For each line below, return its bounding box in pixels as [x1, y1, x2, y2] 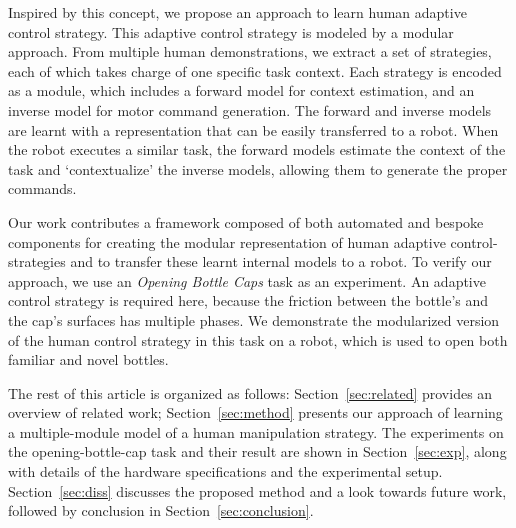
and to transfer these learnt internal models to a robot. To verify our [70, 251, 492, 272]
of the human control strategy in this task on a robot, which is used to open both [8, 329, 508, 350]
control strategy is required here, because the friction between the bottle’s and [8, 290, 489, 311]
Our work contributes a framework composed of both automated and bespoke [8, 211, 484, 232]
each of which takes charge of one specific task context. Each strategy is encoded [8, 60, 502, 81]
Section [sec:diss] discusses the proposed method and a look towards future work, [8, 480, 507, 501]
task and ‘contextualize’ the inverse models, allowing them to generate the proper [8, 158, 508, 179]
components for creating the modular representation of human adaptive [8, 231, 446, 252]
